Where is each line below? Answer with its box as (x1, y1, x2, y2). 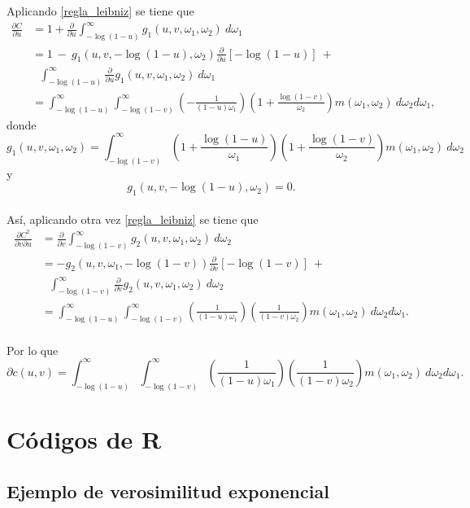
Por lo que (7, 341, 59, 358)
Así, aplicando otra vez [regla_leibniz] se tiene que (7, 210, 259, 227)
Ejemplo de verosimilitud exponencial (7, 478, 329, 503)
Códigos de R (7, 422, 162, 455)
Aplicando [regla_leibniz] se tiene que (7, 2, 194, 19)
